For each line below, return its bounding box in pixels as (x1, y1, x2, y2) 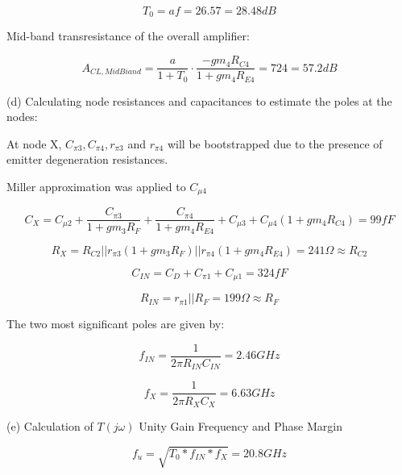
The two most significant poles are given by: (6, 315, 225, 332)
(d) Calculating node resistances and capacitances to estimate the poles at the (6, 92, 392, 109)
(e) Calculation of (6, 417, 93, 434)
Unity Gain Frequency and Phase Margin (139, 417, 342, 434)
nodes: (6, 108, 38, 125)
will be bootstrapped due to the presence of (167, 135, 383, 152)
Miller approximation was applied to (6, 177, 186, 194)
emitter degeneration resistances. (6, 151, 168, 168)
